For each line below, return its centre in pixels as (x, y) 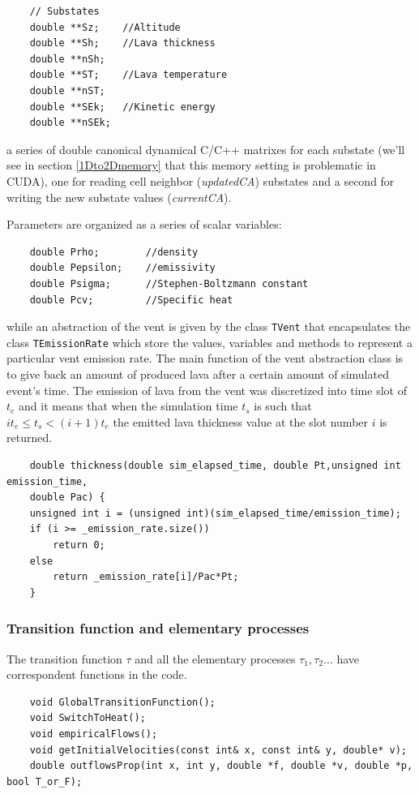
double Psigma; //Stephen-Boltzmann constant (169, 283)
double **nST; (67, 90)
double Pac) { (67, 498)
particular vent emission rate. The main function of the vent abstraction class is (205, 358)
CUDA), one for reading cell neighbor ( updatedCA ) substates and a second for (201, 180)
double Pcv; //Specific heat (131, 300)
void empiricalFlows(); (94, 734)
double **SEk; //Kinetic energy (122, 107)
